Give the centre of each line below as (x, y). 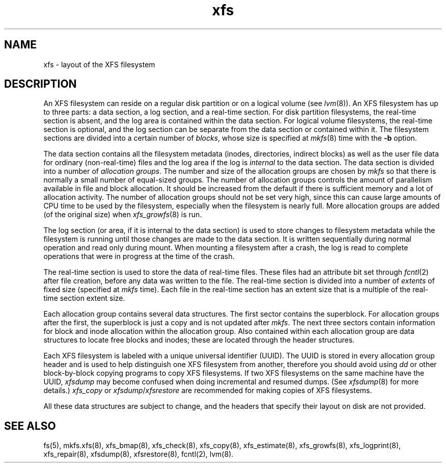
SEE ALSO (30, 426)
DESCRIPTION (40, 84)
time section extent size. (84, 298)
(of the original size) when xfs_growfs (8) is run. (123, 215)
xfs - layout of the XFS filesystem (99, 64)
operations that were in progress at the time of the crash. (139, 256)
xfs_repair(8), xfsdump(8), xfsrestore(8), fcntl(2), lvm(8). (138, 454)
